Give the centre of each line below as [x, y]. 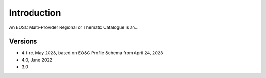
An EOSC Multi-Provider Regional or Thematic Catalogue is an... [74, 27]
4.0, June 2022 [37, 60]
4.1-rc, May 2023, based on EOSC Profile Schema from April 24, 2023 [92, 53]
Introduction [35, 13]
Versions [23, 41]
